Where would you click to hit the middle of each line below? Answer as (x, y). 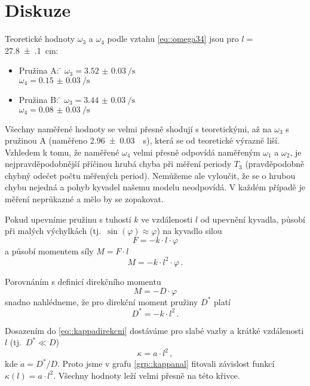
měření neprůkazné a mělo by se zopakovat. (84, 199)
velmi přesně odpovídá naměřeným (197, 152)
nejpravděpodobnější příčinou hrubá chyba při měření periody (118, 164)
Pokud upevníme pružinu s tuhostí (68, 219)
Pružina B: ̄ (40, 99)
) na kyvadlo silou (189, 231)
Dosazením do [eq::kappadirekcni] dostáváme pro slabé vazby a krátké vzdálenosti (154, 330)
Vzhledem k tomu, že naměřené (62, 152)
